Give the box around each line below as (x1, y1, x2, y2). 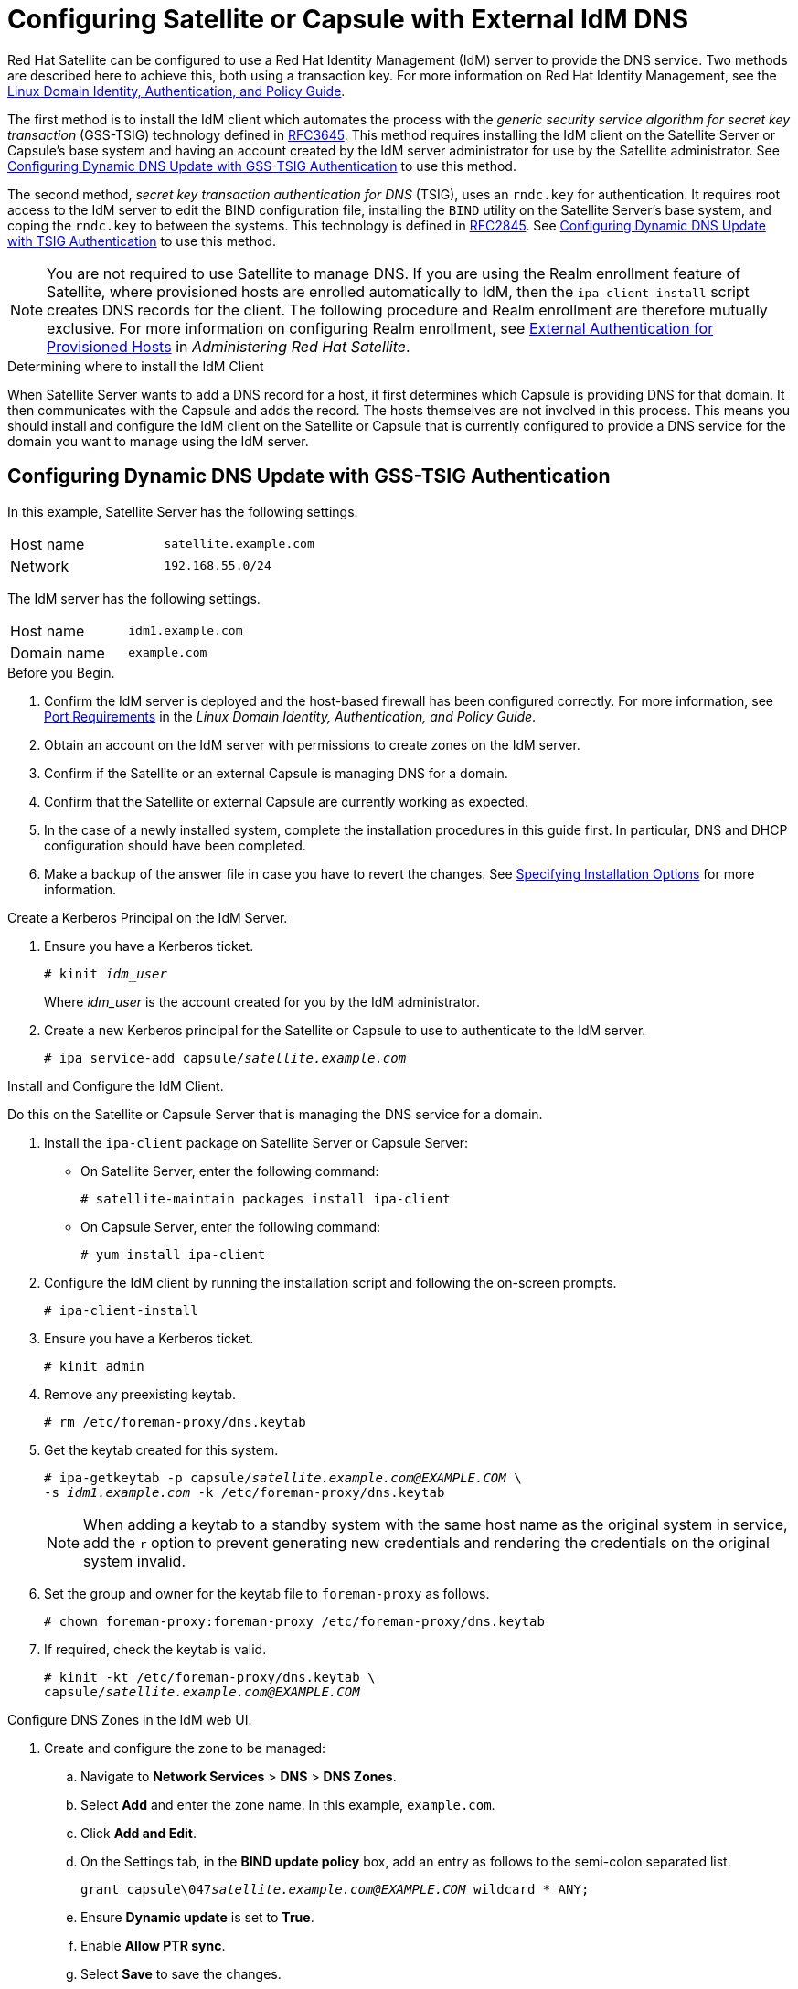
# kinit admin (44, 1358, 144, 1374)
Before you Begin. (7, 664, 115, 680)
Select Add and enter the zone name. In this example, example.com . (80, 1796, 495, 1813)
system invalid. (83, 1551, 186, 1570)
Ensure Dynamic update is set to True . (80, 1909, 314, 1925)
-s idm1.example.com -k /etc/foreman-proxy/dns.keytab (44, 1484, 445, 1500)
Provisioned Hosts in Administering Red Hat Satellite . (47, 337, 410, 356)
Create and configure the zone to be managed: (44, 1739, 326, 1756)
